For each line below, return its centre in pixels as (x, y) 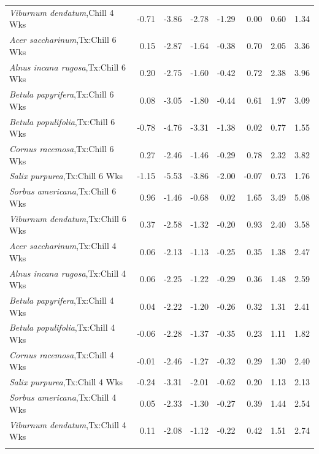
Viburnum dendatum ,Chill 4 (62, 12)
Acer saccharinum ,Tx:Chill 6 (63, 40)
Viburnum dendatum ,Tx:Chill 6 (68, 218)
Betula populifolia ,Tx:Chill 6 (62, 121)
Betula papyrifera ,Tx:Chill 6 (62, 94)
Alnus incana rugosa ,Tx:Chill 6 (67, 67)
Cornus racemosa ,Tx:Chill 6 (62, 148)
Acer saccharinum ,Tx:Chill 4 (63, 246)
